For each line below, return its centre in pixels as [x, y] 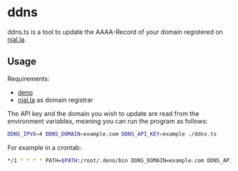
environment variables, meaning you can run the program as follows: [108, 121]
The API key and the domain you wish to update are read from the [103, 113]
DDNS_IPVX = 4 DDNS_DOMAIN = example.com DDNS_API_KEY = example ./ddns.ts [112, 134]
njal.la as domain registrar [55, 100]
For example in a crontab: [45, 147]
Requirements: [28, 78]
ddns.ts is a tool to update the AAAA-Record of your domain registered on [115, 32]
